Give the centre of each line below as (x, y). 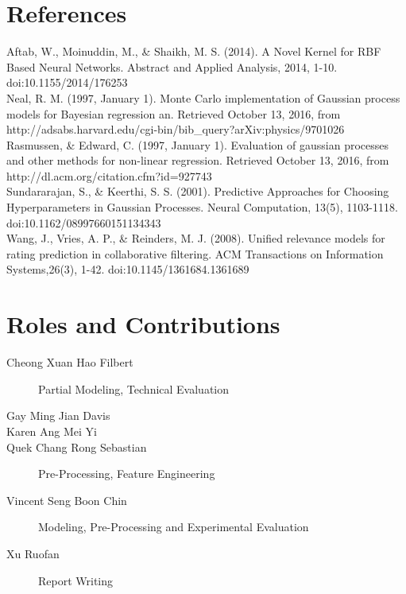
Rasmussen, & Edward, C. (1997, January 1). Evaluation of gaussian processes (198, 144)
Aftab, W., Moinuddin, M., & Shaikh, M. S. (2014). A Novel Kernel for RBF (194, 51)
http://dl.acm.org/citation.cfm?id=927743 (109, 175)
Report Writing (76, 580)
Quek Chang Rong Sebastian (77, 446)
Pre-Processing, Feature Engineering (127, 474)
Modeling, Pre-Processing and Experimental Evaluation (174, 527)
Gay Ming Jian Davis (58, 415)
